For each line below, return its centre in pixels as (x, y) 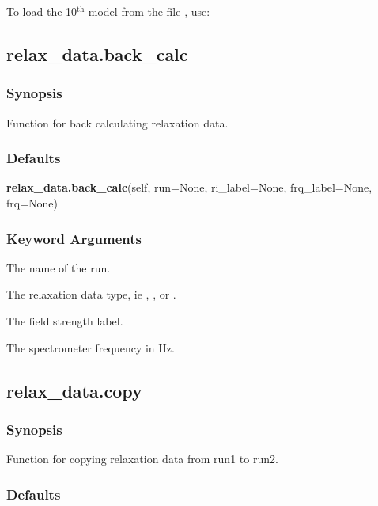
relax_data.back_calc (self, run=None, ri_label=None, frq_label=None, (189, 187)
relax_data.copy (74, 390)
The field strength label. (65, 321)
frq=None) (32, 203)
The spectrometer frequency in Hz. (91, 347)
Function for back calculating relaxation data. (117, 122)
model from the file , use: (149, 11)
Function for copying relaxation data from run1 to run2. (142, 459)
